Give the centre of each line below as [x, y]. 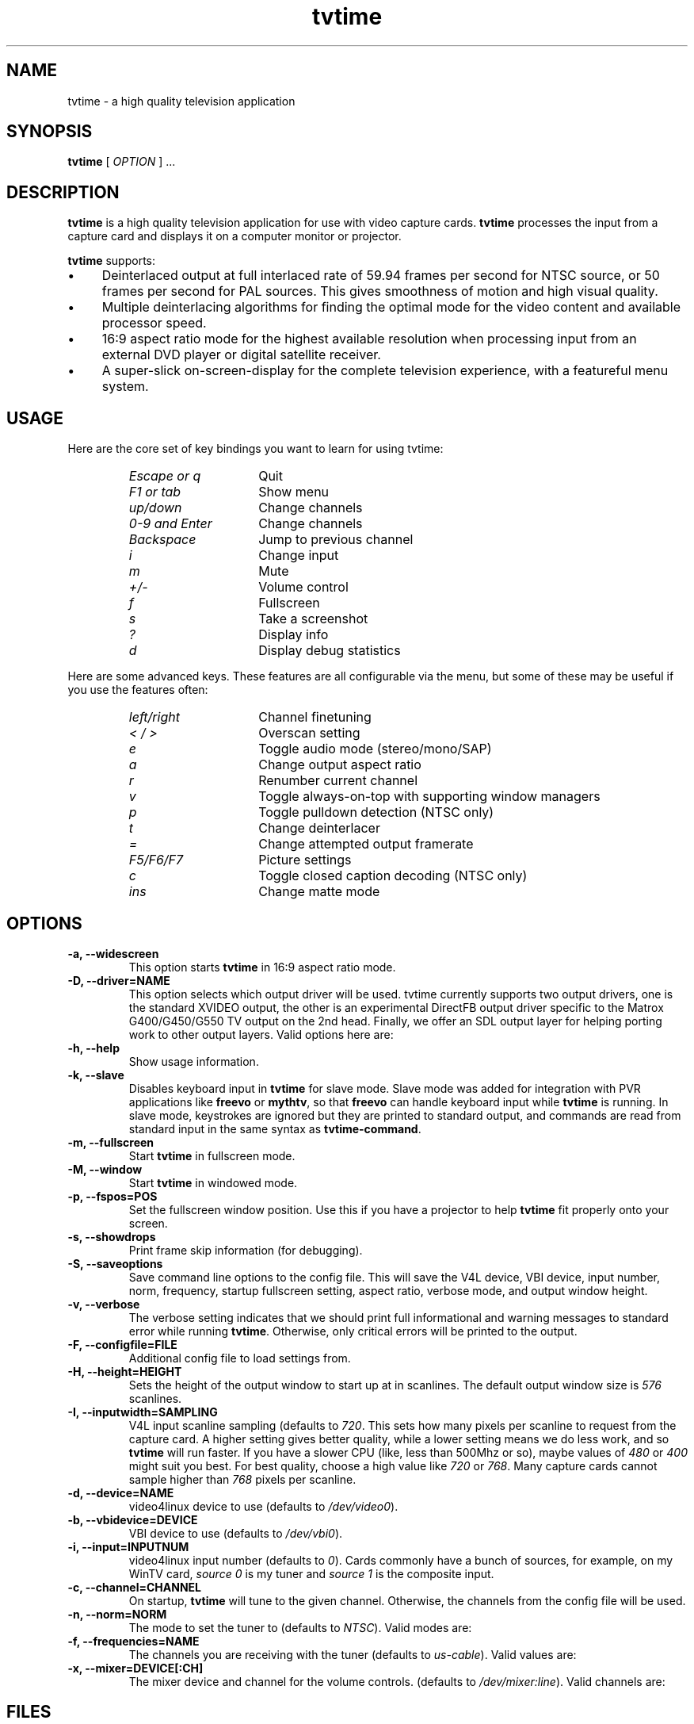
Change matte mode [319, 892]
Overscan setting [309, 733]
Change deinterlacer [319, 828]
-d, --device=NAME [121, 1492]
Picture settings [305, 860]
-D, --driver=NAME [119, 980]
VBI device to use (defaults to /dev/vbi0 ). [236, 1533]
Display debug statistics [330, 651]
